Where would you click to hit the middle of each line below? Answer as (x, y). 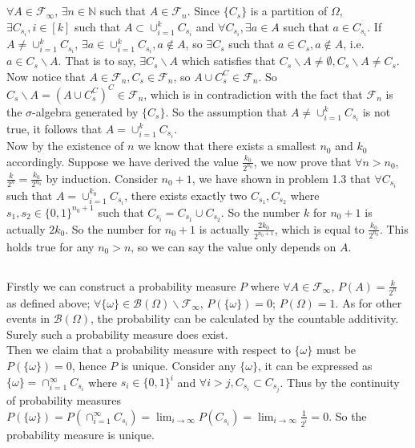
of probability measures (64, 400)
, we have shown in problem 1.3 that (281, 178)
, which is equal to (319, 228)
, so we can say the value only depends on (234, 246)
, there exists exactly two (186, 195)
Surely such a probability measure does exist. (117, 334)
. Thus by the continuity (340, 381)
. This (394, 228)
